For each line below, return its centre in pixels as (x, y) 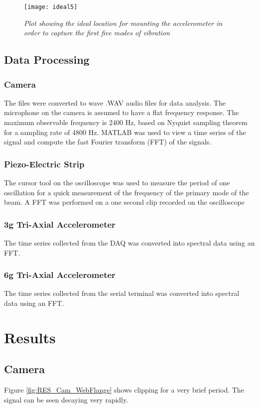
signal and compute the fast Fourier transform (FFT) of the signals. (108, 142)
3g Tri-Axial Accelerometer (60, 224)
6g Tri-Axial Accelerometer (60, 275)
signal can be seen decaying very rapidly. (66, 399)
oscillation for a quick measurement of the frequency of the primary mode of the (127, 192)
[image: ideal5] (51, 7)
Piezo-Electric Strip (44, 164)
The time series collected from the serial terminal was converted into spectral (122, 293)
